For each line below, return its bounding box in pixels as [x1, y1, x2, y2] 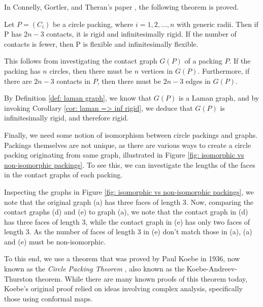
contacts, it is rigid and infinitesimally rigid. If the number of [46, 28, 237, 39]
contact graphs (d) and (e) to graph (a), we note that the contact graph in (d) [4, 206, 248, 217]
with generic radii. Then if [177, 18, 258, 29]
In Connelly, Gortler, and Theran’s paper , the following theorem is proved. [4, 2, 239, 12]
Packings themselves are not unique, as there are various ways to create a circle [4, 139, 251, 150]
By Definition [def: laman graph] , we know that [4, 93, 152, 103]
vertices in [141, 65, 173, 76]
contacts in [56, 75, 90, 86]
